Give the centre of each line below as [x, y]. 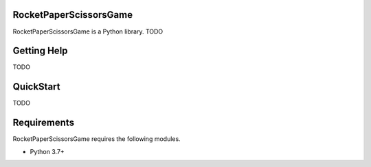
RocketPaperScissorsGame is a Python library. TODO [88, 31]
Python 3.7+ [47, 151]
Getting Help [40, 51]
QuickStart [37, 87]
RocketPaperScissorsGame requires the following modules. [97, 139]
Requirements [44, 123]
